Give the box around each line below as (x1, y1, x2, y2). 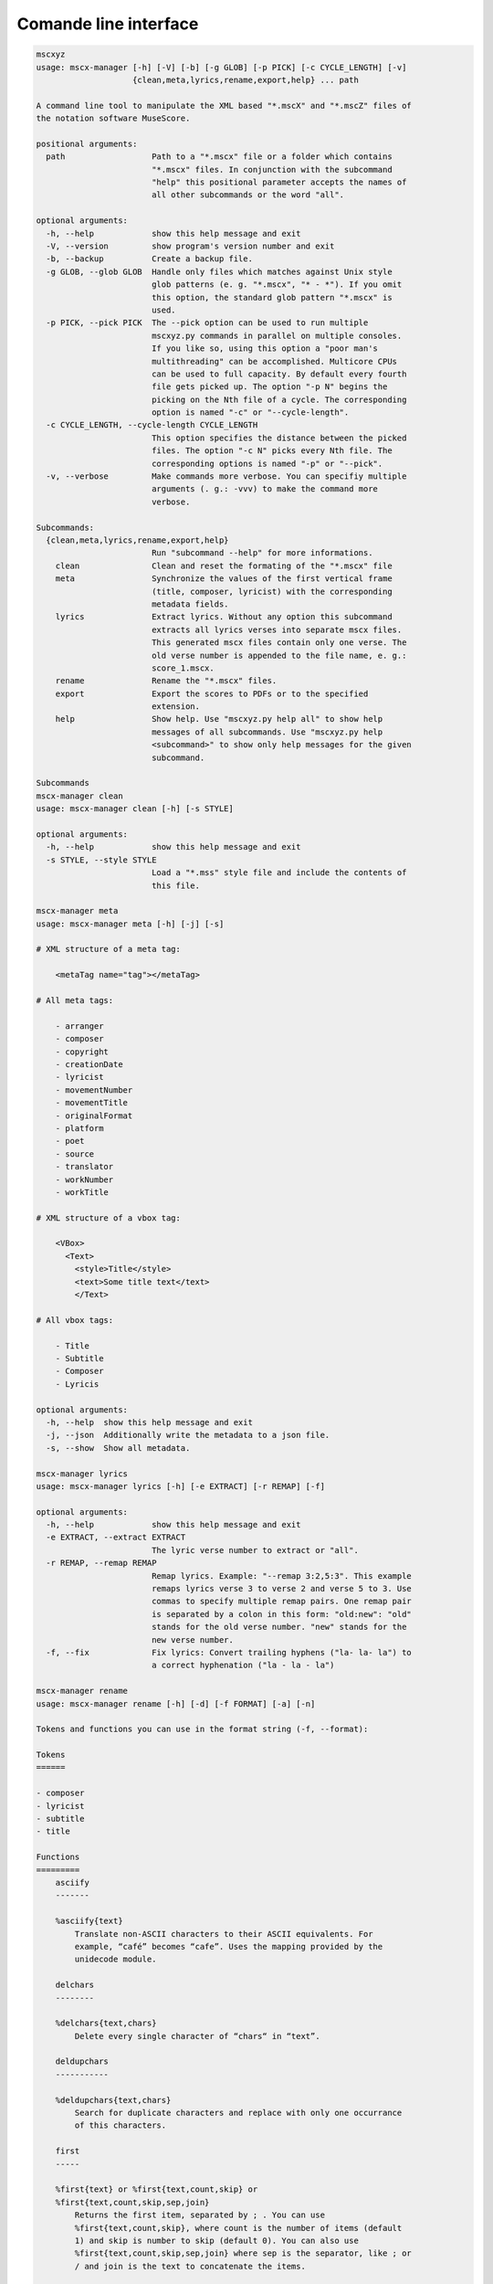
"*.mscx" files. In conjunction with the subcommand (151, 164, 393, 174)
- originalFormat (55, 1110, 133, 1121)
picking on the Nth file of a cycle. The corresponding (151, 394, 407, 405)
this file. (151, 880, 201, 891)
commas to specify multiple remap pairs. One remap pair (151, 1596, 413, 1607)
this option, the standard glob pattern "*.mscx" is (151, 292, 393, 302)
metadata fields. (151, 598, 229, 609)
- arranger (55, 1020, 104, 1031)
